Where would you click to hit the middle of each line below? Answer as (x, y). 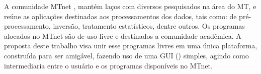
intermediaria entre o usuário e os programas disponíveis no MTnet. (108, 65)
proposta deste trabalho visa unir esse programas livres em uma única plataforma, (131, 46)
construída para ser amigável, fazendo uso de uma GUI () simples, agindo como (126, 55)
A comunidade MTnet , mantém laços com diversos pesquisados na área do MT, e (130, 6)
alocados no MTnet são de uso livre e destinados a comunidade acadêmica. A (123, 35)
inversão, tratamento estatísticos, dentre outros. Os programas (149, 26)
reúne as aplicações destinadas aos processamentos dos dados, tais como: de (120, 16)
